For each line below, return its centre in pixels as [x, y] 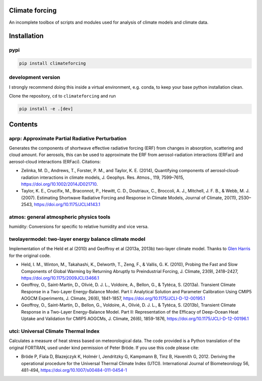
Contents [23, 124]
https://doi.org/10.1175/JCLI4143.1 [67, 205]
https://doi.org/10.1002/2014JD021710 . [59, 184]
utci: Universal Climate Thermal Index [54, 331]
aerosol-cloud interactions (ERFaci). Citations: [55, 161]
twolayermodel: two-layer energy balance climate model [77, 239]
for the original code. [30, 255]
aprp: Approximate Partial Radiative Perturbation [68, 138]
